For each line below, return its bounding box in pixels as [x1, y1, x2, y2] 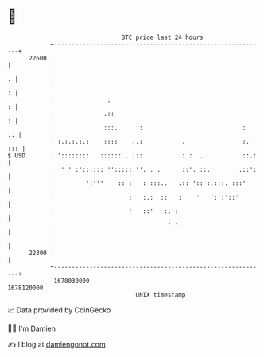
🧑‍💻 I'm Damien [7, 324, 56, 333]
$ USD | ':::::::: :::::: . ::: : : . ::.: [7, 151, 258, 160]
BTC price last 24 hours [121, 33, 204, 41]
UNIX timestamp [135, 290, 186, 299]
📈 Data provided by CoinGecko [7, 305, 111, 315]
